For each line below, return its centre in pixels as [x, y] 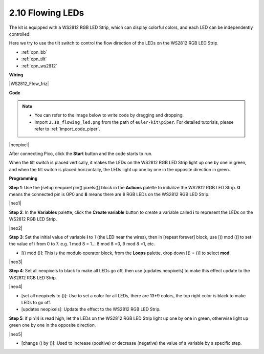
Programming [23, 178]
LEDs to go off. [36, 303]
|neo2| [16, 228]
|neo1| [15, 203]
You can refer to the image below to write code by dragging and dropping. [109, 115]
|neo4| [16, 287]
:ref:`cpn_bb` [34, 52]
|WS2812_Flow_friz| [29, 84]
